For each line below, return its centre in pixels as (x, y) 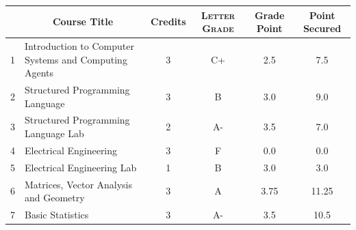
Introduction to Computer (79, 45)
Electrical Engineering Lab (81, 167)
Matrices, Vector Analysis (79, 184)
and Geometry (55, 198)
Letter (218, 15)
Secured (322, 28)
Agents (39, 73)
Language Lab (54, 133)
